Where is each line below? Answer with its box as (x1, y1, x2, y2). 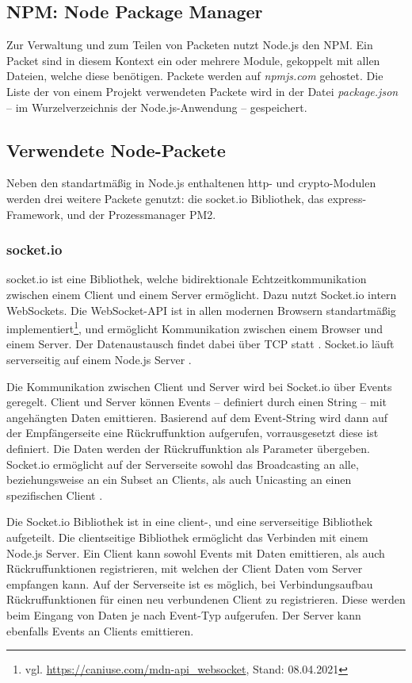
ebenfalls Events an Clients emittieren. (6, 622, 194, 639)
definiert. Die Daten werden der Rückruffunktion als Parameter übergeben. (6, 439, 370, 456)
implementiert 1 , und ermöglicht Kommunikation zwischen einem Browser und (6, 318, 383, 336)
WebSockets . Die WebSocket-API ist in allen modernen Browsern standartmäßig (6, 301, 396, 318)
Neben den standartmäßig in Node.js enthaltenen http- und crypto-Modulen (6, 175, 376, 191)
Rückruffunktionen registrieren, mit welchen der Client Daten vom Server (6, 560, 363, 577)
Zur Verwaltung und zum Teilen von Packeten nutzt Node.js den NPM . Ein (6, 36, 373, 53)
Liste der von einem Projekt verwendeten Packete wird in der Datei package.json (6, 82, 399, 99)
